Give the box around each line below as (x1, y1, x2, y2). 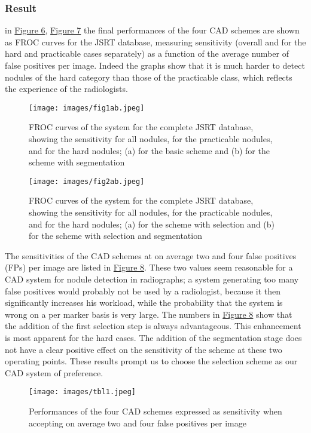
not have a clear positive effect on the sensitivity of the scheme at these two (5, 343, 282, 355)
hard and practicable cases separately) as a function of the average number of (5, 47, 289, 60)
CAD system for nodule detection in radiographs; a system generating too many (5, 273, 299, 285)
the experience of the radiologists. (5, 82, 128, 95)
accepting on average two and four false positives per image (29, 416, 246, 429)
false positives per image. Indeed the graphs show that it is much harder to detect (5, 59, 305, 71)
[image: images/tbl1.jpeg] (29, 388, 136, 397)
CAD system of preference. (5, 366, 103, 379)
